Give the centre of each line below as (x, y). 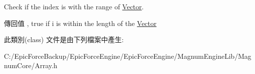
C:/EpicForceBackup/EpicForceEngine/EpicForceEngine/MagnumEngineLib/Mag (128, 56)
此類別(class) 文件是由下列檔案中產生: (64, 39)
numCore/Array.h (31, 65)
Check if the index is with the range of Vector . (74, 6)
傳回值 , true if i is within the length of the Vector (80, 23)
